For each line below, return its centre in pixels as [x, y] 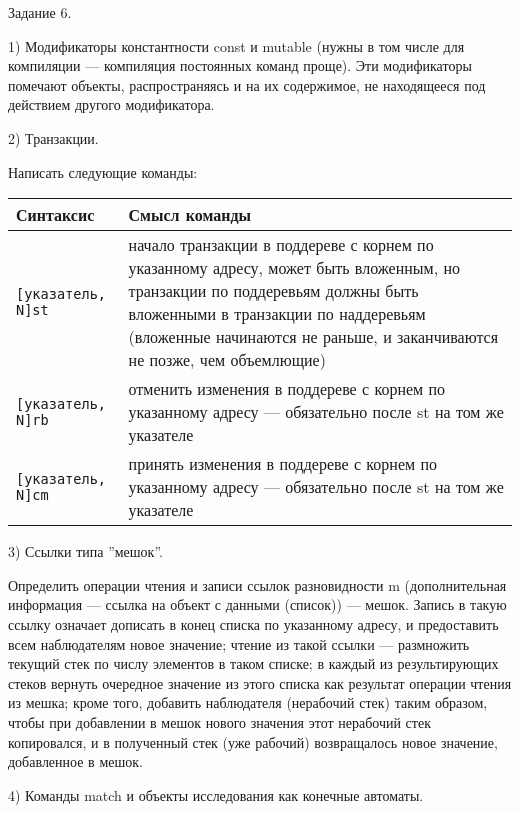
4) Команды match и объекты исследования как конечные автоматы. [216, 794]
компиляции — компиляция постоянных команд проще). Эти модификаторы [240, 65]
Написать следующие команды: [103, 171]
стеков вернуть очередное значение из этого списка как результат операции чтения [260, 682]
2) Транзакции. [53, 137]
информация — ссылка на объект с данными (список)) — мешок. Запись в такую [257, 604]
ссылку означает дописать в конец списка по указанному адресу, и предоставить [253, 623]
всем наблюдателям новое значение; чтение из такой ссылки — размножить [239, 643]
